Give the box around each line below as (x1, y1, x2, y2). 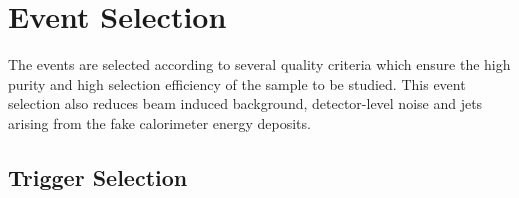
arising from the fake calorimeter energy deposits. (8, 112, 311, 133)
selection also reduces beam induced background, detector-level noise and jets (8, 93, 483, 114)
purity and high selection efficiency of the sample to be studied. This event (8, 73, 466, 94)
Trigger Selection (8, 161, 188, 192)
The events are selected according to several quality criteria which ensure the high (8, 54, 511, 75)
